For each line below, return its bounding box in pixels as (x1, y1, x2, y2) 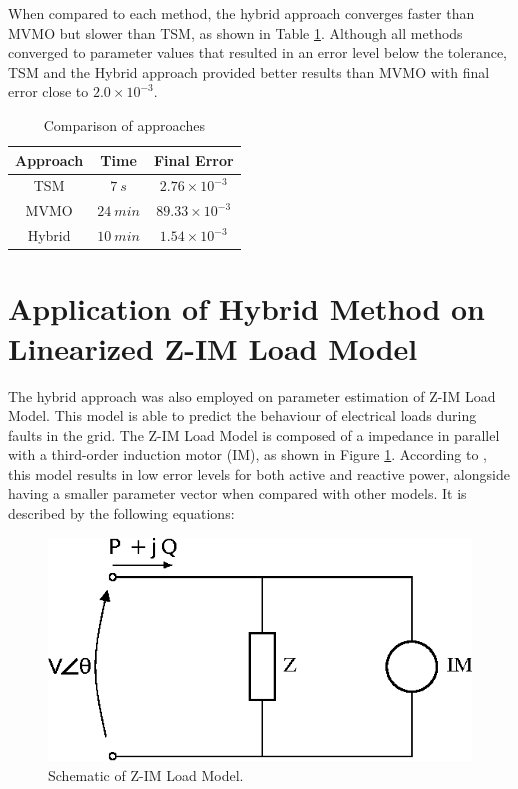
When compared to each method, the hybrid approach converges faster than (8, 3, 475, 23)
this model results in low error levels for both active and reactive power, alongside (8, 463, 510, 484)
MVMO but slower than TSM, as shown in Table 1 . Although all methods (8, 22, 463, 43)
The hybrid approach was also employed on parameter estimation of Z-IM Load (8, 385, 496, 406)
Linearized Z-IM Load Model (8, 327, 418, 368)
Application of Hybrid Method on (8, 288, 486, 329)
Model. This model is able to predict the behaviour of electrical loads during (8, 405, 477, 426)
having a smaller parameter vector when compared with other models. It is (8, 483, 467, 504)
